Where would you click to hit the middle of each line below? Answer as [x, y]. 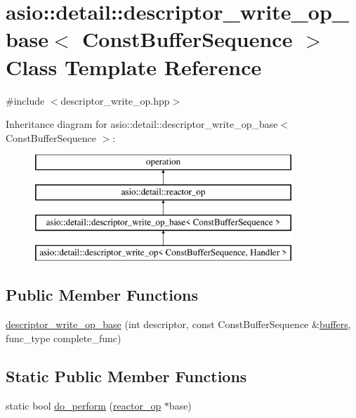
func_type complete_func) [64, 338]
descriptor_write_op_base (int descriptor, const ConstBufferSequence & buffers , [178, 324]
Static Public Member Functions [126, 375]
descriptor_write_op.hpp [115, 100]
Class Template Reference [134, 66]
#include [25, 100]
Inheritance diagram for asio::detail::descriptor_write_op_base [142, 124]
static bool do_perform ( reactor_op [84, 405]
